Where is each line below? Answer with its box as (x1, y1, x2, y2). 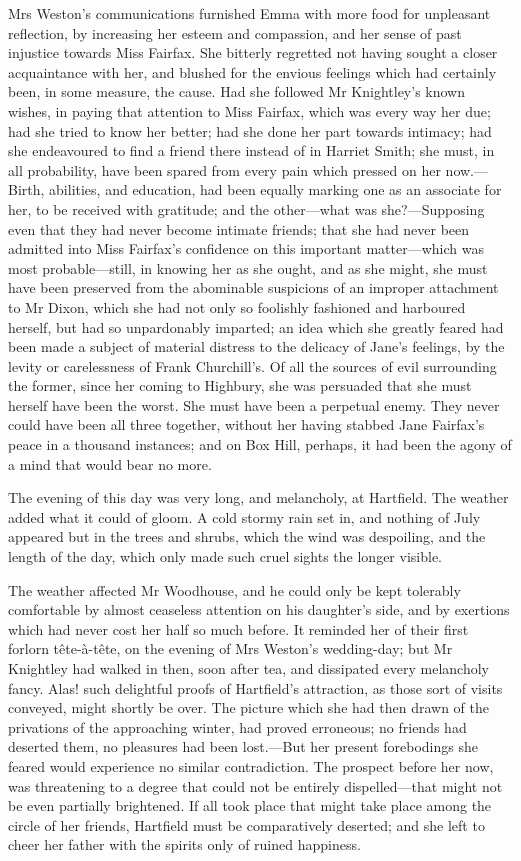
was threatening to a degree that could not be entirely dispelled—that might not (8, 775, 503, 796)
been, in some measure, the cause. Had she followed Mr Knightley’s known (8, 81, 465, 102)
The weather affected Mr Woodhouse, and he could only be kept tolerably (8, 579, 461, 600)
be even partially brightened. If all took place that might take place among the (8, 795, 492, 816)
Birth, (8, 179, 45, 200)
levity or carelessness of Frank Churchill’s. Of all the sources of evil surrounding (8, 355, 497, 376)
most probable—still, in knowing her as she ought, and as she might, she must (8, 257, 488, 278)
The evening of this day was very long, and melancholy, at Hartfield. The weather (8, 487, 509, 508)
